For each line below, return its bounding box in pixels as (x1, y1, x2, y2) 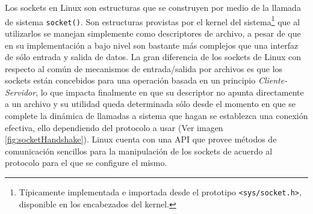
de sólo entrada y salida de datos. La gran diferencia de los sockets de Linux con (5, 50, 302, 63)
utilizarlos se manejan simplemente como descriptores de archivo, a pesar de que (5, 26, 301, 39)
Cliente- (258, 74, 288, 87)
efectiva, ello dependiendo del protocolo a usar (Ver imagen (5, 121, 223, 133)
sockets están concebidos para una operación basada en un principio (5, 74, 256, 87)
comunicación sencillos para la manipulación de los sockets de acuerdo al (5, 144, 273, 157)
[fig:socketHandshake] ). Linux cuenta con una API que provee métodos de (5, 133, 277, 145)
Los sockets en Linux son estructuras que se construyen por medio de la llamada (5, 1, 301, 13)
